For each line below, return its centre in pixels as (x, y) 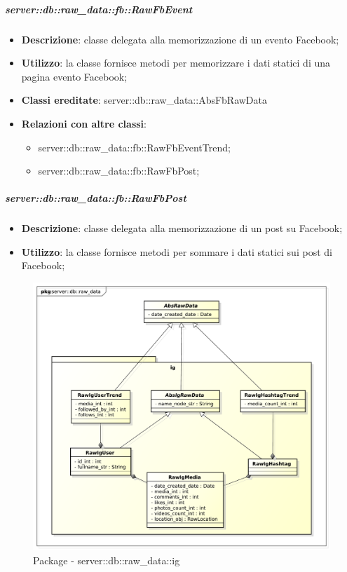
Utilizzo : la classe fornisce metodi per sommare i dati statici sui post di (177, 251)
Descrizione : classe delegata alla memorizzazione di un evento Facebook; (180, 39)
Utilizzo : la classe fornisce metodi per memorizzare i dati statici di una (176, 63)
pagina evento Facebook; (74, 76)
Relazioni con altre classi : (84, 123)
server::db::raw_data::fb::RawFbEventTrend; (134, 147)
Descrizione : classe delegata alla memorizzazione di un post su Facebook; (182, 228)
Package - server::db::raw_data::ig (107, 560)
